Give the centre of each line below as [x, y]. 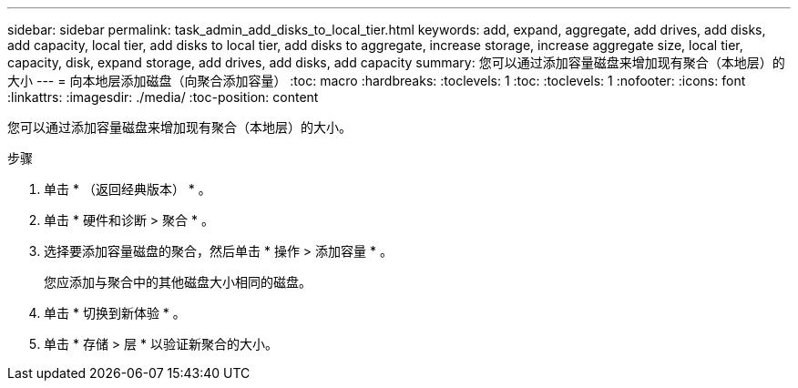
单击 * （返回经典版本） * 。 [128, 189]
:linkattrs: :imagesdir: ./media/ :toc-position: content [163, 97]
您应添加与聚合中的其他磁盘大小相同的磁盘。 [178, 282]
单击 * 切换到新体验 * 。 [115, 313]
